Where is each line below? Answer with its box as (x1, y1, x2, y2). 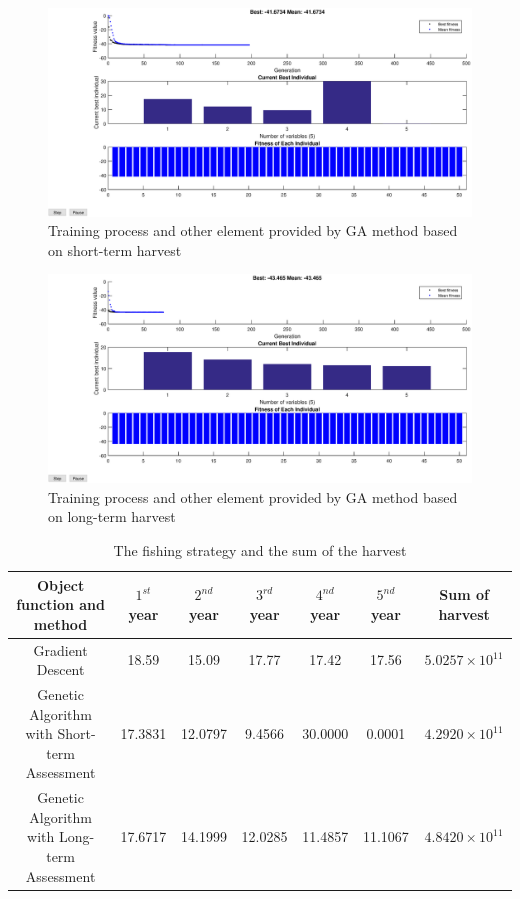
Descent (36, 659, 85, 680)
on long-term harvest (48, 506, 176, 527)
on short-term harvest (48, 239, 182, 260)
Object (36, 574, 85, 595)
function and (16, 594, 105, 615)
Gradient (33, 639, 88, 660)
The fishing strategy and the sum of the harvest (113, 539, 407, 560)
